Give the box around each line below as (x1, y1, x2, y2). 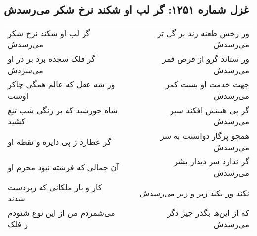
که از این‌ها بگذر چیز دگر (167, 207, 249, 219)
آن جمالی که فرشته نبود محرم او (8, 161, 119, 173)
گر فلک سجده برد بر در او (8, 53, 95, 65)
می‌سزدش (8, 64, 43, 76)
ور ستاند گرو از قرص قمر (162, 53, 249, 65)
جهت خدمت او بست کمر (165, 79, 249, 90)
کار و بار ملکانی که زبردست (8, 181, 102, 193)
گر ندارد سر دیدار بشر (174, 156, 249, 167)
